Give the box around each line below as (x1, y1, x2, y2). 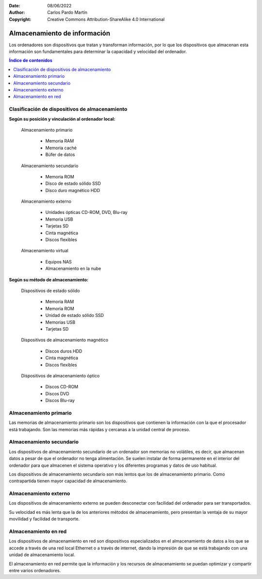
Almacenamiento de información (9, 29, 110, 37)
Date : (9, 3, 20, 8)
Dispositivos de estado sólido (21, 287, 80, 294)
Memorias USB (45, 319, 76, 325)
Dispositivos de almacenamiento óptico (21, 372, 100, 379)
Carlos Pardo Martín (47, 10, 87, 16)
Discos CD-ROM (45, 384, 79, 390)
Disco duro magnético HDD (45, 187, 100, 193)
